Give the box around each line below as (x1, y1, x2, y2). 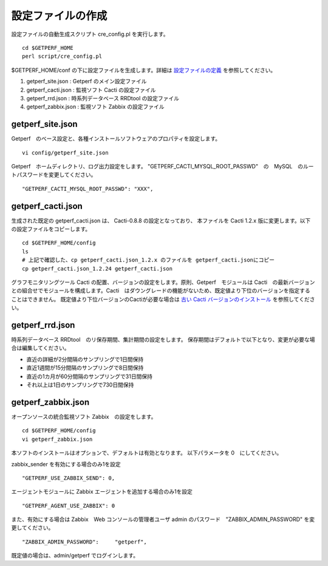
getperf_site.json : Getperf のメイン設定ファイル (26, 78, 147, 85)
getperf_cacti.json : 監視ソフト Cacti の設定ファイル (26, 86, 156, 94)
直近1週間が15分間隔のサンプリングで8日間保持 (26, 364, 144, 371)
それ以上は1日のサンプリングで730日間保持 (26, 381, 134, 388)
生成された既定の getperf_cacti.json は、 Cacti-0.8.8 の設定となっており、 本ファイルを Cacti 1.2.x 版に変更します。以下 (11, 216, 311, 224)
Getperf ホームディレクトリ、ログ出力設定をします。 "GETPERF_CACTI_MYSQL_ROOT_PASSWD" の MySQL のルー (11, 162, 314, 170)
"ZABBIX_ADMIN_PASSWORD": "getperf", (22, 538, 147, 545)
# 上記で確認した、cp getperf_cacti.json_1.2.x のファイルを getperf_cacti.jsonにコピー (22, 257, 275, 264)
